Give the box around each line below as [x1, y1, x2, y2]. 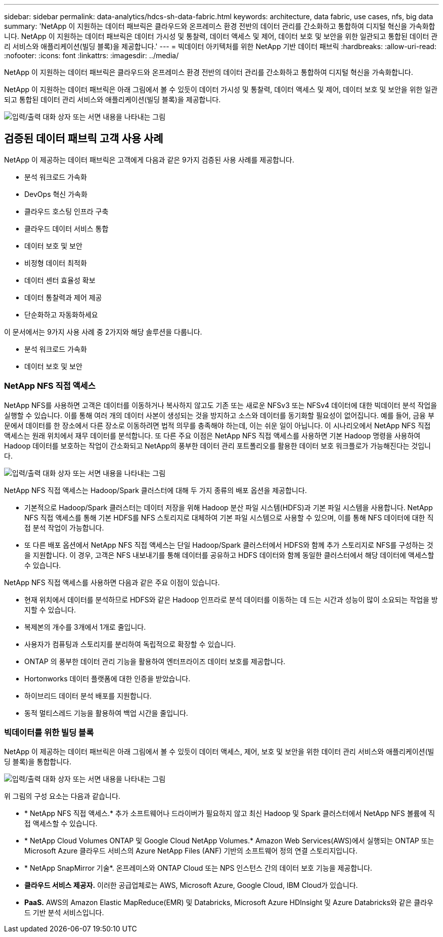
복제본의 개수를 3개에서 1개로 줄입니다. [24, 622, 146, 631]
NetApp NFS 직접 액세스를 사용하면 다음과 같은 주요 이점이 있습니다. [4, 578, 220, 587]
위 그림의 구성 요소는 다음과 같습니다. [4, 792, 120, 801]
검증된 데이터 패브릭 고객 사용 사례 [4, 132, 163, 145]
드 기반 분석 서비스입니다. [24, 908, 104, 917]
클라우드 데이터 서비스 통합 [24, 224, 109, 233]
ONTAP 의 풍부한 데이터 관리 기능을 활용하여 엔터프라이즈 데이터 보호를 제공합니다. [24, 657, 286, 666]
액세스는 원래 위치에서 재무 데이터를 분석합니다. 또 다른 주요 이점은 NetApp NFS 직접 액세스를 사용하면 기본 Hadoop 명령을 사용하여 [4, 431, 421, 440]
